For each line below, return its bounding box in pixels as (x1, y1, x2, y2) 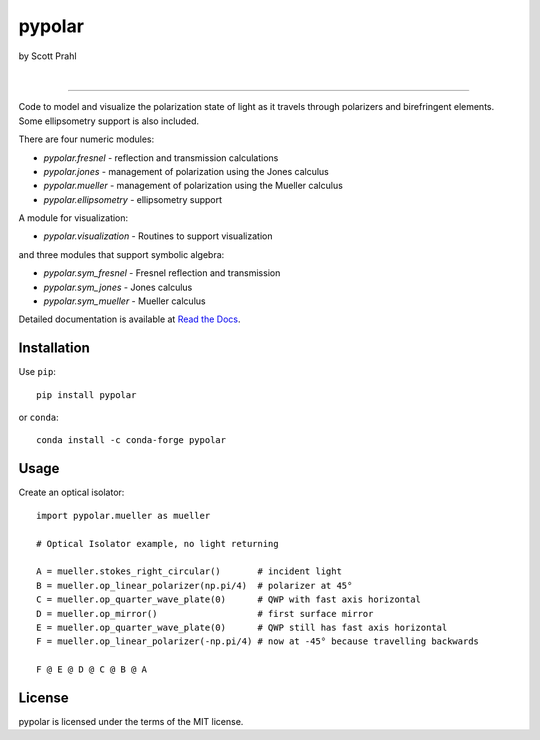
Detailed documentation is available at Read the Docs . (18, 313, 241, 325)
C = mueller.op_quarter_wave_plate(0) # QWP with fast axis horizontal (36, 594, 422, 605)
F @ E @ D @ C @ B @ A (36, 664, 148, 675)
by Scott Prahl (18, 50, 77, 62)
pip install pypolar (36, 389, 137, 400)
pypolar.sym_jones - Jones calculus (43, 281, 193, 293)
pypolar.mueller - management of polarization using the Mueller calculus (43, 180, 344, 192)
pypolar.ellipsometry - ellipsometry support (43, 193, 223, 205)
